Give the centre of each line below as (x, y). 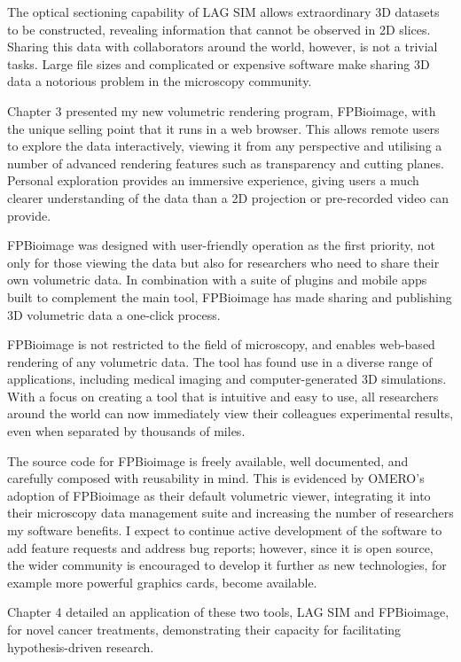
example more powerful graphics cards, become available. (162, 582)
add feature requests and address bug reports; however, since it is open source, (220, 547)
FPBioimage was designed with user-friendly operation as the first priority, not (222, 245)
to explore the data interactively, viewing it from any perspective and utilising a (225, 146)
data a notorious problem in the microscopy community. (160, 81)
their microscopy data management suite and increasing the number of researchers (230, 513)
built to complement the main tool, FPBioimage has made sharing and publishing (230, 296)
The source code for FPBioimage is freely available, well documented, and (208, 460)
